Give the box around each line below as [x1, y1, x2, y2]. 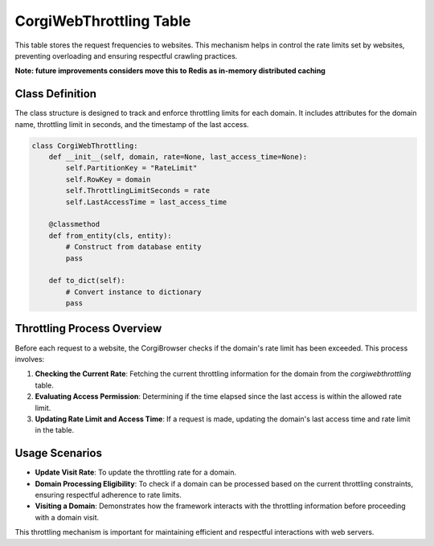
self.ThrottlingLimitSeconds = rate [65, 186, 211, 195]
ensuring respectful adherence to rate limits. [35, 491, 182, 499]
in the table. [35, 425, 75, 435]
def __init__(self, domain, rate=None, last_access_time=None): [48, 153, 308, 161]
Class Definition [14, 87, 96, 101]
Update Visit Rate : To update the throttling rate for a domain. [35, 467, 237, 478]
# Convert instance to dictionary [65, 287, 202, 297]
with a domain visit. [35, 512, 100, 522]
